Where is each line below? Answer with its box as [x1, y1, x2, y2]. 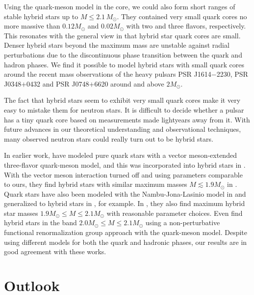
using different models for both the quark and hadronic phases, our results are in [4, 236, 247, 247]
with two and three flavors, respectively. [126, 21, 246, 31]
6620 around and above [94, 78, 164, 88]
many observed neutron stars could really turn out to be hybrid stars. [4, 133, 213, 144]
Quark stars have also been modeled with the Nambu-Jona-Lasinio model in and [4, 188, 246, 199]
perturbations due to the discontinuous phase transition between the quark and [4, 49, 242, 59]
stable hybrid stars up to [4, 11, 78, 21]
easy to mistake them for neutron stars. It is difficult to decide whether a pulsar [4, 104, 244, 115]
